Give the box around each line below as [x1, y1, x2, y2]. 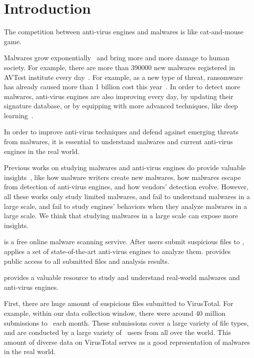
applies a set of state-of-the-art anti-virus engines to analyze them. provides [4, 246, 231, 256]
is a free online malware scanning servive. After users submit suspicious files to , [4, 236, 244, 247]
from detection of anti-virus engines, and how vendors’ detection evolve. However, [4, 181, 249, 192]
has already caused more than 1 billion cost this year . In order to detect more [4, 81, 240, 92]
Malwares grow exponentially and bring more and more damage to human [4, 52, 230, 63]
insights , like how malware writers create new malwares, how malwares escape [4, 172, 241, 182]
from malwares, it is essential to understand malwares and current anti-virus [4, 136, 233, 147]
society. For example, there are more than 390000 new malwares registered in [4, 62, 235, 72]
